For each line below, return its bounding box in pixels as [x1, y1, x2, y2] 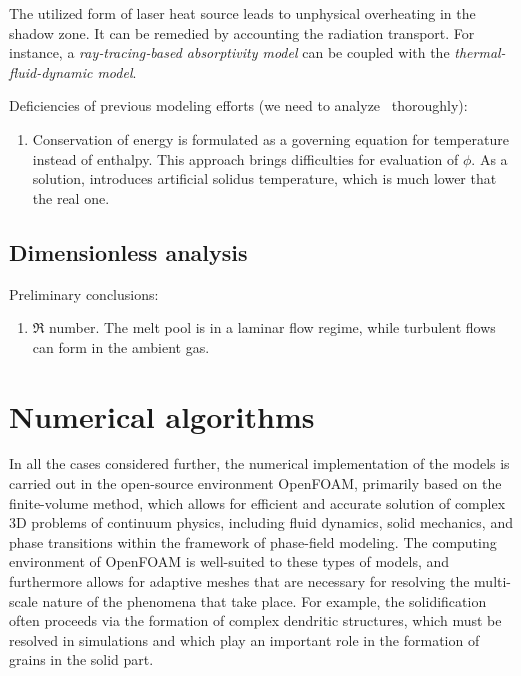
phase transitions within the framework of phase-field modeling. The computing [9, 531, 497, 552]
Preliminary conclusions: [9, 283, 159, 304]
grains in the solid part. [9, 649, 154, 670]
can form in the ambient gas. [32, 336, 210, 357]
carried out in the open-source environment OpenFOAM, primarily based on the [9, 473, 502, 494]
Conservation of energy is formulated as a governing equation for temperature [32, 128, 509, 149]
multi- [474, 571, 512, 592]
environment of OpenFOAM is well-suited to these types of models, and [9, 551, 450, 572]
